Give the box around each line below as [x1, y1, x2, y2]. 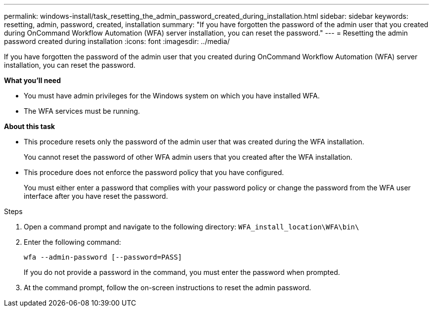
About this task [4, 122, 55, 131]
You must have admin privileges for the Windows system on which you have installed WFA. [24, 91, 320, 100]
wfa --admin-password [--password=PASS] [24, 253, 182, 261]
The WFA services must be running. [24, 107, 140, 115]
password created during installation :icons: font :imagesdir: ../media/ [4, 37, 230, 45]
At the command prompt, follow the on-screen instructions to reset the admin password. [24, 283, 311, 292]
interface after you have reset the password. [24, 192, 168, 200]
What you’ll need [4, 76, 61, 85]
